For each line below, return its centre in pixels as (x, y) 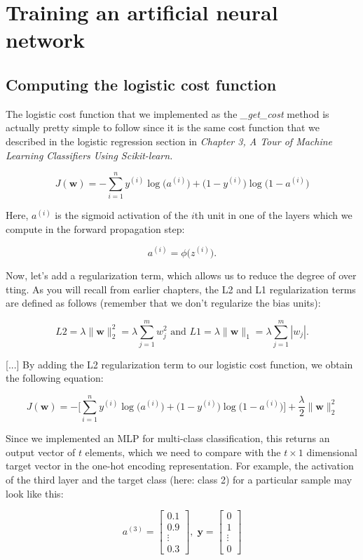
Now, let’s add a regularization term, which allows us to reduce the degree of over (181, 275)
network (46, 40)
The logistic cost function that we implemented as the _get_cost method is (167, 113)
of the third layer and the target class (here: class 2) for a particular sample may (179, 479)
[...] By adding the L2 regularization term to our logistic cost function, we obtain (179, 364)
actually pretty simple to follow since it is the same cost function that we (163, 127)
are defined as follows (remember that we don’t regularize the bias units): (163, 303)
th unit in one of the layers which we (273, 215)
